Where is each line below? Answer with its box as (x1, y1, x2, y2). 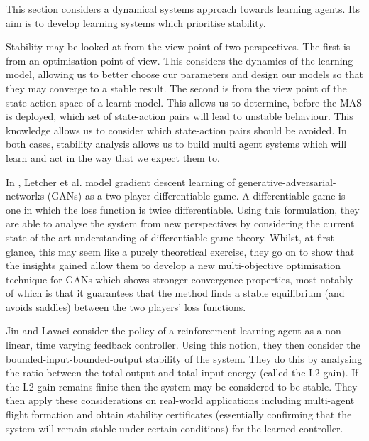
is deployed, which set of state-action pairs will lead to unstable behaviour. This (6, 109, 353, 124)
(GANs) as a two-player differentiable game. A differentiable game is (47, 188, 346, 203)
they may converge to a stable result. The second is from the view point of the (6, 80, 347, 95)
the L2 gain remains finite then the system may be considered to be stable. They (6, 379, 358, 393)
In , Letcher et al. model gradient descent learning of (6, 174, 236, 189)
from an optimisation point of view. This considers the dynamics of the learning (6, 53, 353, 67)
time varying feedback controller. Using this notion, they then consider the (35, 337, 360, 352)
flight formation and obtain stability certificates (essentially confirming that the (6, 407, 352, 422)
